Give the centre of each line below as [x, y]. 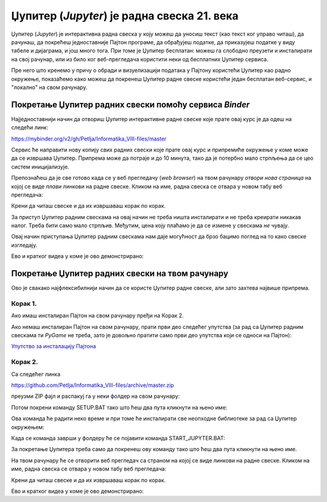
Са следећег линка [36, 374]
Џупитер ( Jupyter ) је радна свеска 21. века [125, 16]
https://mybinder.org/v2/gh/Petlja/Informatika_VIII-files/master [89, 139]
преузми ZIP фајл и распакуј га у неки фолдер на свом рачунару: [96, 396]
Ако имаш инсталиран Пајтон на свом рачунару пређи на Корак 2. [97, 315]
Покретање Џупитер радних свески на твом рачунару [120, 273]
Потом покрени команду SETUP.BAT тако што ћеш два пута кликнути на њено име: [119, 407]
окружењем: [28, 427]
